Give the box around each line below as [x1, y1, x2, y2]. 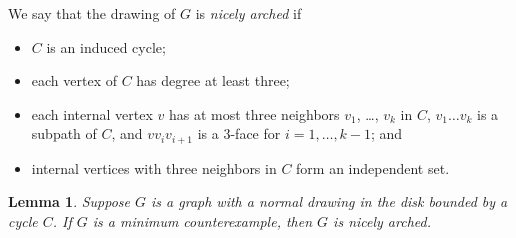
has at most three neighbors [168, 103, 340, 124]
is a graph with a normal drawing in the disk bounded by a [151, 191, 508, 212]
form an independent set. [296, 157, 450, 178]
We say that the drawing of [8, 3, 176, 23]
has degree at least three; [136, 70, 290, 91]
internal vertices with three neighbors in [31, 157, 277, 178]
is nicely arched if [195, 3, 302, 23]
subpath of [31, 123, 97, 144]
